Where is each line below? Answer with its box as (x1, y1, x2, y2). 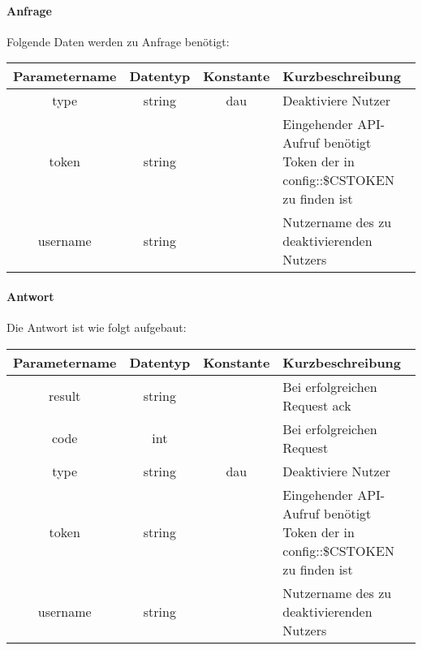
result (49, 386, 81, 406)
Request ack (282, 395, 351, 415)
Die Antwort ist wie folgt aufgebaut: (6, 319, 187, 336)
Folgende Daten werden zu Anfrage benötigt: (6, 32, 230, 50)
